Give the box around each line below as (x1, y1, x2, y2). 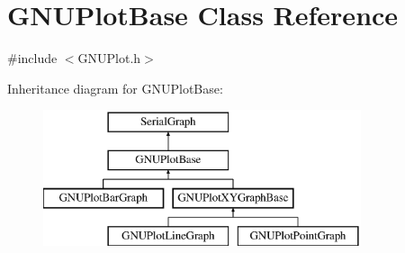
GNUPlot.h (77, 49, 141, 68)
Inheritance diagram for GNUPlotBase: (7, 78, 223, 97)
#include (7, 49, 58, 68)
